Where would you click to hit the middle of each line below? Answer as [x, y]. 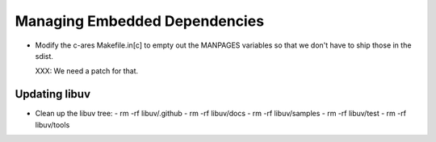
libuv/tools [52, 124]
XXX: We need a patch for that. [87, 71]
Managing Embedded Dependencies [140, 21]
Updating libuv [53, 94]
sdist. [44, 56]
